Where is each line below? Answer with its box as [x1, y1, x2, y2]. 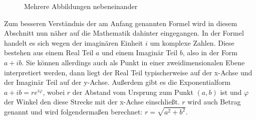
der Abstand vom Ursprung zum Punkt [72, 86, 193, 97]
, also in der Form [182, 47, 238, 58]
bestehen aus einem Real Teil [4, 47, 94, 58]
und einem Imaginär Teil [102, 47, 178, 58]
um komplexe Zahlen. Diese [150, 37, 234, 48]
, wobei [43, 86, 65, 97]
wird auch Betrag [187, 96, 241, 107]
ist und [220, 86, 242, 97]
